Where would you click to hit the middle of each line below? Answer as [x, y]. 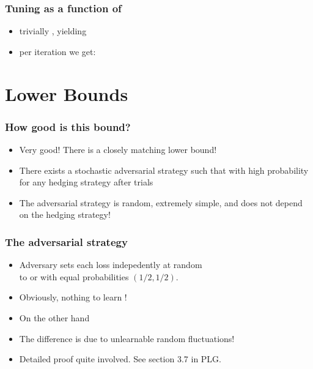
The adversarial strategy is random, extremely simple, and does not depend [161, 202]
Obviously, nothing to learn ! [73, 297]
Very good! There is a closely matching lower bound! [118, 149]
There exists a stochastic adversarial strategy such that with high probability [164, 170]
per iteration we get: [57, 51]
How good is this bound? [68, 126]
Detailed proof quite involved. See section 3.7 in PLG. [120, 359]
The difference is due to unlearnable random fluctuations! [127, 338]
